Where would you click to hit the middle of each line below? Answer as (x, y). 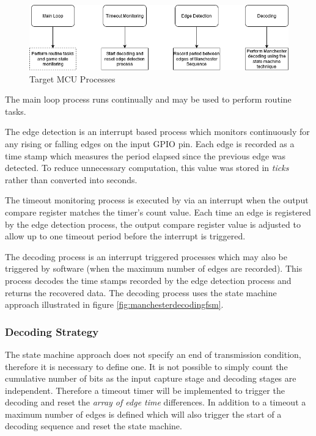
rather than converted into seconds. (71, 179)
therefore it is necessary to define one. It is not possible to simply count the (146, 366)
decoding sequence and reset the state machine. (94, 426)
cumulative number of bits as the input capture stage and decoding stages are (151, 378)
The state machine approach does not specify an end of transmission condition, (153, 354)
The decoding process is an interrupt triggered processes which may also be (146, 256)
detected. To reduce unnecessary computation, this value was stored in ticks (147, 168)
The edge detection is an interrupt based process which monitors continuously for (157, 132)
